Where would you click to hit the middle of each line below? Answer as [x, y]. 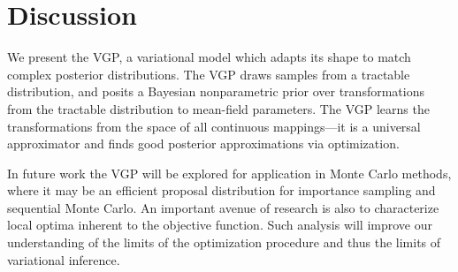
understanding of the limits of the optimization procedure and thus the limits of [224, 242]
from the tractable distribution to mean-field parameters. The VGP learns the [218, 108]
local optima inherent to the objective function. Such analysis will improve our [220, 225]
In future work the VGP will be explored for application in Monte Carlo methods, [229, 173]
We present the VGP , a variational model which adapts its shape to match [209, 57]
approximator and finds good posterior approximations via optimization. [203, 144]
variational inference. [64, 259]
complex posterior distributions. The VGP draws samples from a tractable [209, 74]
